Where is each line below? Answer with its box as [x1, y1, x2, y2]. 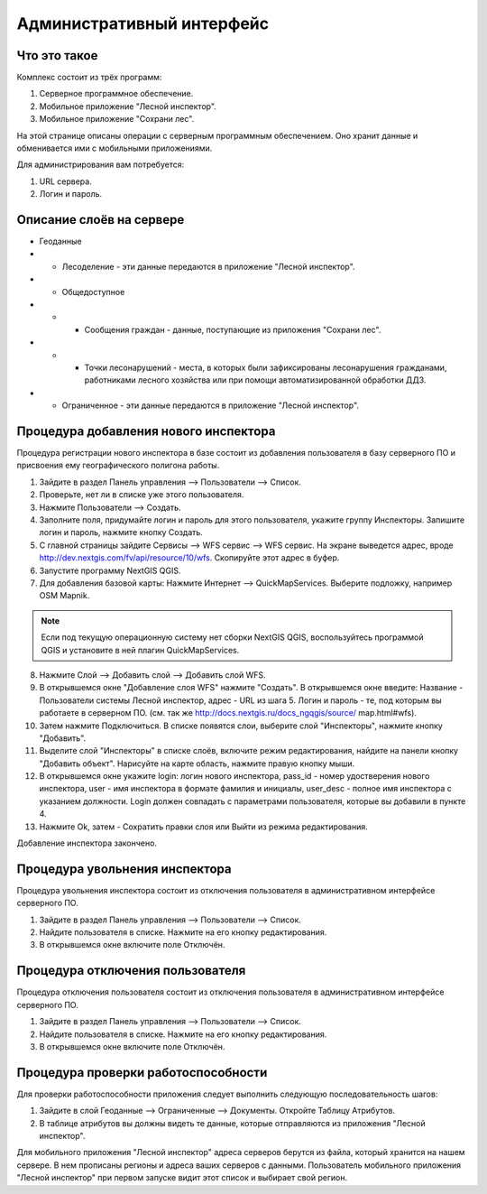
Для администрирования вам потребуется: [16, 159, 185, 171]
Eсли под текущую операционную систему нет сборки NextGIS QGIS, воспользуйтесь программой [41, 632, 424, 643]
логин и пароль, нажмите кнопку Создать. [39, 527, 203, 538]
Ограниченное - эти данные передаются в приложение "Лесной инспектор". [61, 400, 360, 411]
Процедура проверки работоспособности [16, 1065, 268, 1080]
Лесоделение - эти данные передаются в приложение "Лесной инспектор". [61, 261, 355, 272]
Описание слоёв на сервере [16, 212, 185, 227]
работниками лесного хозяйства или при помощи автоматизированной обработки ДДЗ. [84, 375, 427, 385]
